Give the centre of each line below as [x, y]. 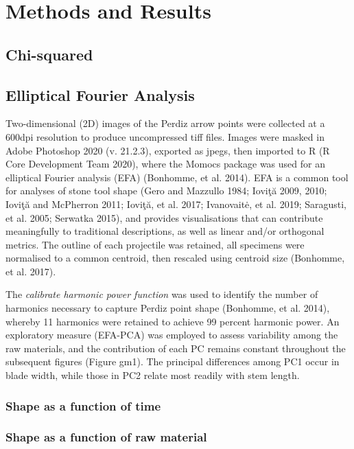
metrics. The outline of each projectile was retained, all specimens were [155, 244]
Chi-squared [49, 54]
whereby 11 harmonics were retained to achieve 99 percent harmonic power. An [173, 321]
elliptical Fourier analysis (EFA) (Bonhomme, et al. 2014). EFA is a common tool [177, 177]
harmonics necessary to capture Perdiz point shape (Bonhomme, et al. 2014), [168, 308]
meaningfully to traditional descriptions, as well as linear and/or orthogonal [165, 231]
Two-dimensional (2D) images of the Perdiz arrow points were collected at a [165, 123]
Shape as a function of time [83, 405]
